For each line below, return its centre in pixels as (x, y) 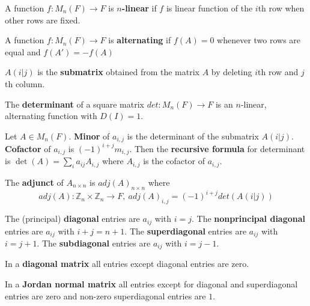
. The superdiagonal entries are (186, 231)
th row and (278, 72)
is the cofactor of (174, 161)
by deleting (232, 72)
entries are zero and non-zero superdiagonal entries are (105, 295)
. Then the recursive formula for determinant (217, 148)
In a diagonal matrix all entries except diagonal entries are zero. (127, 264)
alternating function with (51, 116)
